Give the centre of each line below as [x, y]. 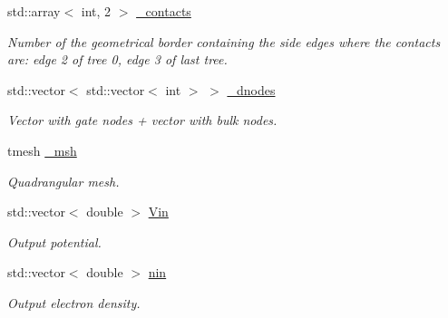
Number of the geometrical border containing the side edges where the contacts [224, 41]
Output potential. [54, 241]
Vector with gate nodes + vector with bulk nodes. [142, 120]
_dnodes [251, 89]
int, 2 [96, 11]
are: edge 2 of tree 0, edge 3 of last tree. [117, 59]
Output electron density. [74, 302]
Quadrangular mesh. [63, 181]
